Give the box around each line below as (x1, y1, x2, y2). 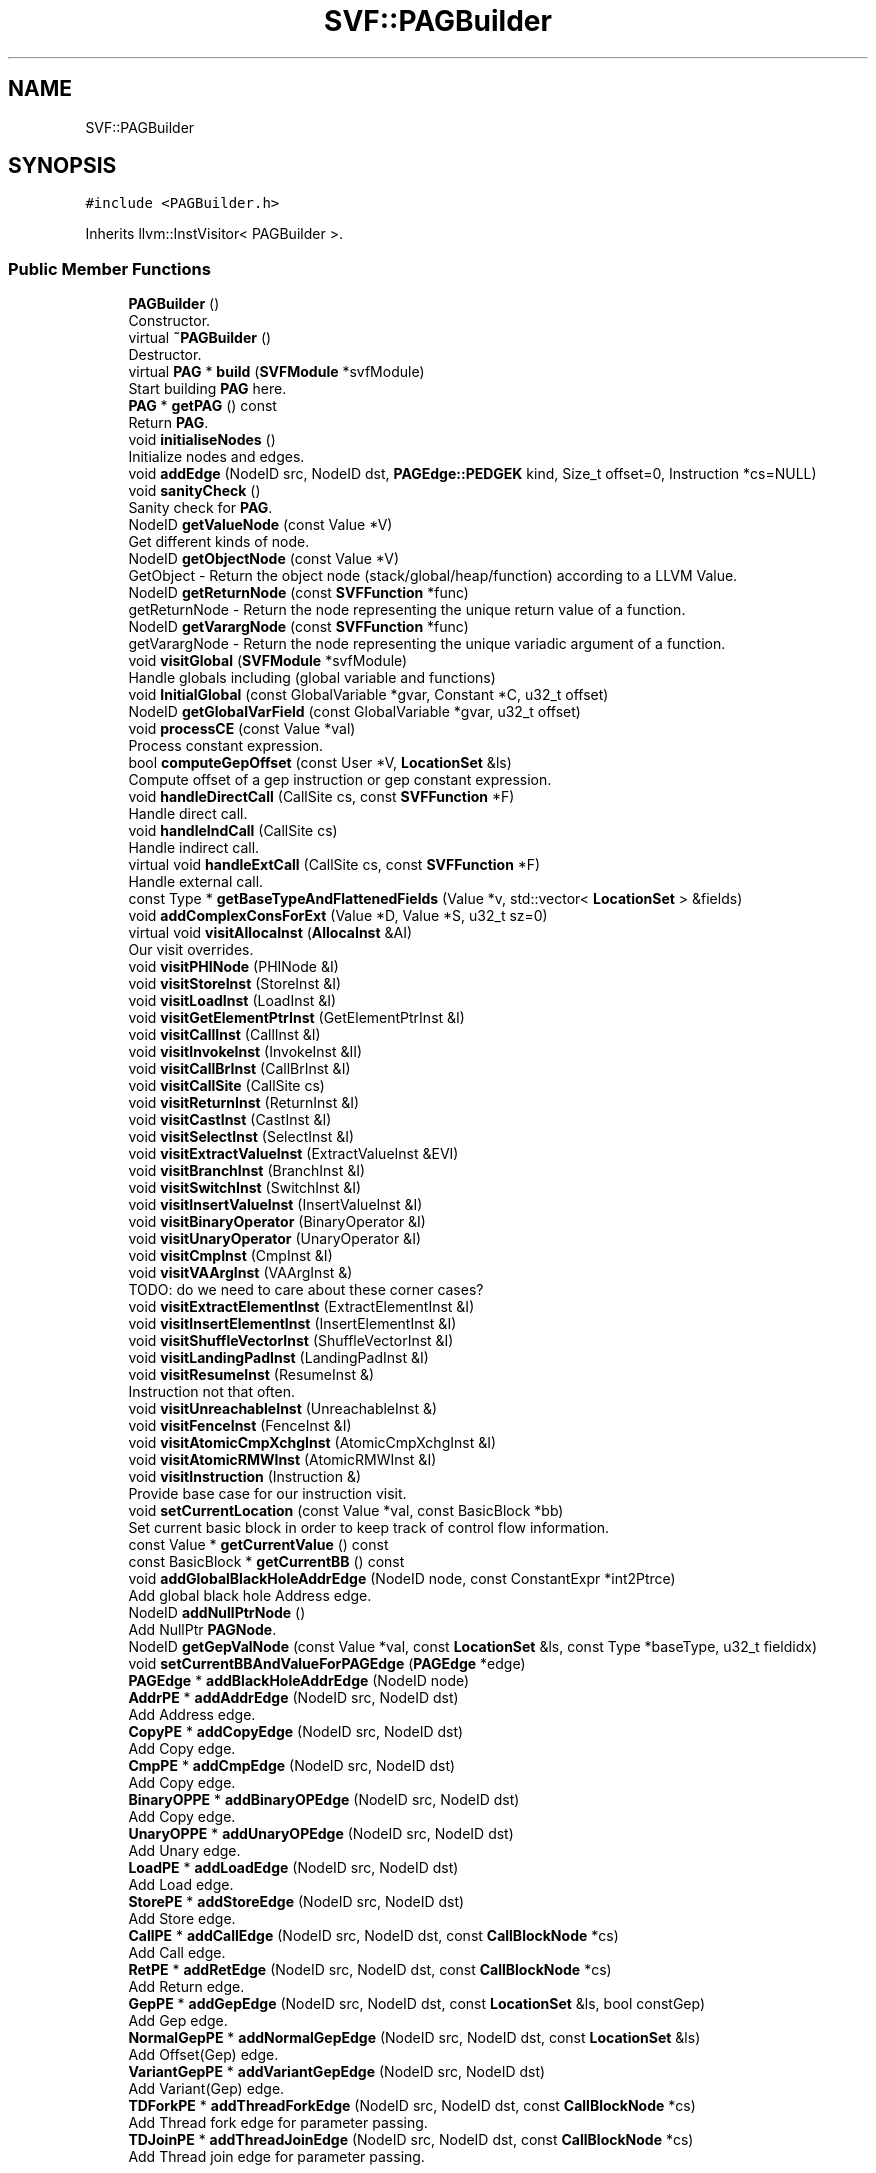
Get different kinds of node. (128, 533, 310, 551)
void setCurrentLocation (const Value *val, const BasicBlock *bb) (128, 1502, 564, 1520)
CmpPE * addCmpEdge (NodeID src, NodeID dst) (128, 1757, 456, 1775)
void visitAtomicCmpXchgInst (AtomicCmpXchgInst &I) (128, 1434, 497, 1452)
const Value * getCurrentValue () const (128, 1536, 389, 1554)
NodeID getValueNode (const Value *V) (128, 516, 393, 534)
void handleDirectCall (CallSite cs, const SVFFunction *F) (128, 788, 515, 806)
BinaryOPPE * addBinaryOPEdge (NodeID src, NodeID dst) (128, 1791, 520, 1809)
